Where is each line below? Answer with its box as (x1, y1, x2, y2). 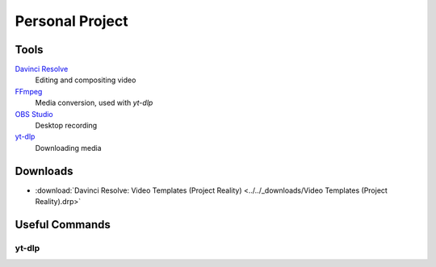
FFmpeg (15, 86, 43, 96)
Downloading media (35, 143, 102, 152)
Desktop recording (35, 121, 98, 131)
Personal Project (15, 12, 128, 30)
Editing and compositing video (35, 75, 136, 85)
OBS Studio (15, 109, 53, 119)
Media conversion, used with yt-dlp (35, 98, 153, 108)
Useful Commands (15, 218, 111, 232)
